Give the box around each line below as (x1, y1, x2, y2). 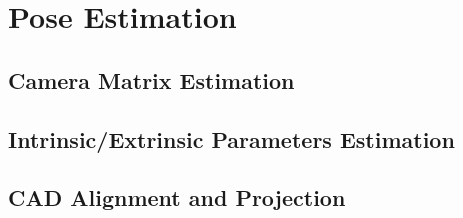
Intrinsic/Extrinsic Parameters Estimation (8, 123, 455, 154)
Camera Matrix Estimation (8, 64, 295, 95)
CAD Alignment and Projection (8, 182, 346, 213)
